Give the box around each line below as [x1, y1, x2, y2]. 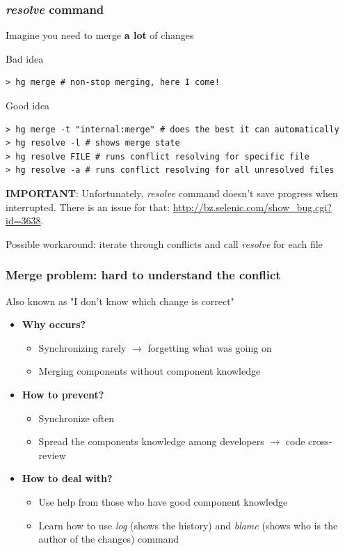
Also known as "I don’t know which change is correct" [6, 293, 234, 308]
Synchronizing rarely [38, 340, 127, 355]
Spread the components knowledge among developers [38, 434, 264, 449]
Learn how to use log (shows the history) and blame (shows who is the [38, 518, 338, 532]
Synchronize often [38, 410, 115, 425]
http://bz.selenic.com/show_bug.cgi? [172, 199, 332, 214]
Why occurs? [22, 317, 86, 332]
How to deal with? [22, 471, 113, 486]
